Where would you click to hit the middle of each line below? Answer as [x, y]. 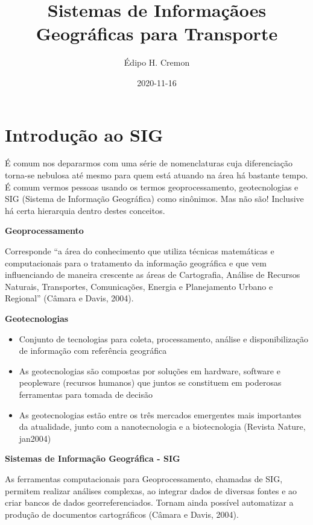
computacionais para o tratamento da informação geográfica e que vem [136, 262]
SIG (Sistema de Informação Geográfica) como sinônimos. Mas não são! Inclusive [154, 199]
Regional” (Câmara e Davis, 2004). [69, 298]
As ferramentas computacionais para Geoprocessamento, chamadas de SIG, [144, 478]
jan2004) [35, 438]
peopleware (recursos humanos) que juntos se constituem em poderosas [150, 382]
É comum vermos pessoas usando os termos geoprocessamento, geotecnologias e [152, 187]
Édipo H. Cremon [157, 62]
